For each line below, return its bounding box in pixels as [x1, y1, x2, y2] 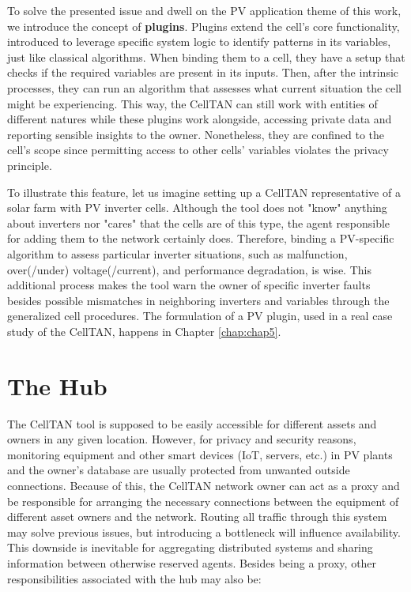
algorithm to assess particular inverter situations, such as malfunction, [7, 245, 348, 262]
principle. [7, 156, 52, 173]
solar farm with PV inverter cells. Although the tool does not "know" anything [7, 199, 387, 216]
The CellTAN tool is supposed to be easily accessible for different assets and [7, 415, 377, 432]
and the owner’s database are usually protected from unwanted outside [7, 462, 350, 478]
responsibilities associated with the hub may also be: [7, 570, 262, 586]
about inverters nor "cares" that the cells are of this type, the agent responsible [7, 214, 390, 231]
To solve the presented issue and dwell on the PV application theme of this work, [7, 2, 402, 18]
